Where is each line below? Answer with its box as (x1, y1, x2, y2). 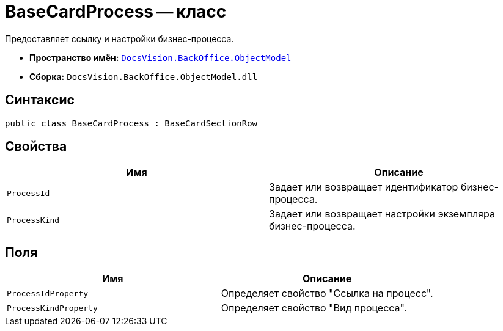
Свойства (5, 139, 67, 155)
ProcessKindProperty (7, 303, 98, 313)
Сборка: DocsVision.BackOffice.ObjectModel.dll (29, 71, 258, 82)
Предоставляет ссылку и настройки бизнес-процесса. (5, 33, 234, 44)
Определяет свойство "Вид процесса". (221, 302, 407, 315)
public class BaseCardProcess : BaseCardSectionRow (5, 118, 258, 128)
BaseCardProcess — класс (5, 1, 227, 22)
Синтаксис (5, 92, 75, 108)
